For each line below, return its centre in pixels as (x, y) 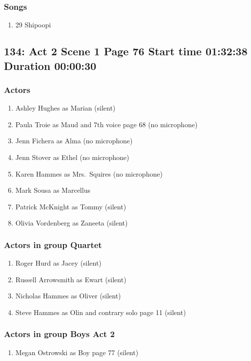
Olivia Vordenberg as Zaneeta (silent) (72, 223)
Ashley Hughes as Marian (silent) (65, 108)
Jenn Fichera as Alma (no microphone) (74, 141)
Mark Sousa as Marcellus (53, 190)
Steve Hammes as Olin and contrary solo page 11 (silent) (101, 312)
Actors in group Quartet (53, 244)
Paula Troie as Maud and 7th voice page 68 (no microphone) (106, 124)
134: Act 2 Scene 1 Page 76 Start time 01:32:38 (126, 51)
